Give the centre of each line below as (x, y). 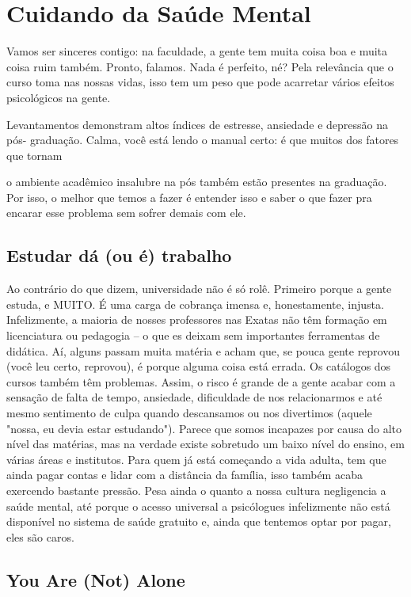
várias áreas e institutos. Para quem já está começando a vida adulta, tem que (196, 459)
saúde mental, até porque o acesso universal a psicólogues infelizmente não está (198, 506)
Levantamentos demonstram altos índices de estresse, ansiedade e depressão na (198, 124)
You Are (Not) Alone (96, 579)
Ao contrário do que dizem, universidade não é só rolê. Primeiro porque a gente (199, 289)
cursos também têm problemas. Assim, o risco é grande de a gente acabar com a (201, 381)
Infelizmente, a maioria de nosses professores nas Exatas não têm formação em (197, 319)
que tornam (34, 155)
